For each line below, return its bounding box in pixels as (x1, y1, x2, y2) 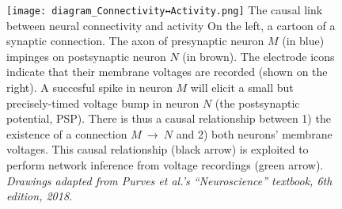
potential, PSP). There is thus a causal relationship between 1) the (6, 110, 331, 127)
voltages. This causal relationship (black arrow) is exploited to (6, 141, 309, 158)
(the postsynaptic (215, 94, 300, 111)
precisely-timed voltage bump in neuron (6, 94, 199, 111)
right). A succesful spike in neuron (6, 79, 173, 96)
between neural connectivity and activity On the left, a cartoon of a (6, 17, 336, 33)
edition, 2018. (6, 188, 73, 204)
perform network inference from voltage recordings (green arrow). (6, 157, 324, 173)
